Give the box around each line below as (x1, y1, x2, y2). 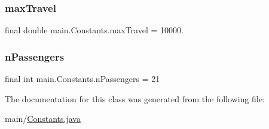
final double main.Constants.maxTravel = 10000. (5, 24, 184, 36)
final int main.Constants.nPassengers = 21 (5, 73, 160, 85)
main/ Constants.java (5, 112, 81, 125)
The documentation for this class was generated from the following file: (5, 92, 265, 105)
